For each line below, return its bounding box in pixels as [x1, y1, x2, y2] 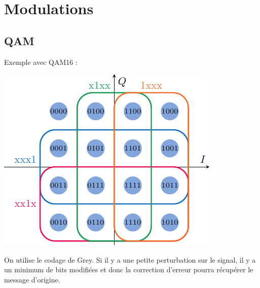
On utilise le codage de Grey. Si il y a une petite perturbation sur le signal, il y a [4, 254, 256, 265]
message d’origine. [4, 274, 60, 284]
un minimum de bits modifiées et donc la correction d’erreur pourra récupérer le [4, 264, 253, 275]
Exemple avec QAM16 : [4, 56, 78, 67]
